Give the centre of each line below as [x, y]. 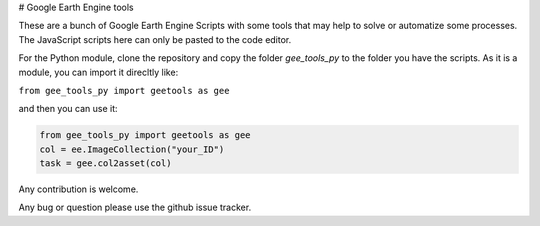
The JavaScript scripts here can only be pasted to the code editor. [155, 39]
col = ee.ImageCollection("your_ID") [132, 149]
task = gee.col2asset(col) [105, 163]
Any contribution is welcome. [78, 189]
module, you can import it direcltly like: [98, 72]
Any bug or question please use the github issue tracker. [135, 207]
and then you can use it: [68, 109]
